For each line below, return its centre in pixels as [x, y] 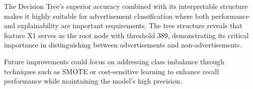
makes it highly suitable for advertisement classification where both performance [126, 16]
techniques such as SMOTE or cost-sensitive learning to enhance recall [112, 71]
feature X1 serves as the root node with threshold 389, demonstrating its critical [126, 35]
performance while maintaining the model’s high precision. [93, 81]
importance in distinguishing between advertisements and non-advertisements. [123, 45]
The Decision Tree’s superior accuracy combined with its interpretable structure [126, 6]
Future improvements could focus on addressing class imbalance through [114, 61]
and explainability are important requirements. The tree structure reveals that [124, 25]
